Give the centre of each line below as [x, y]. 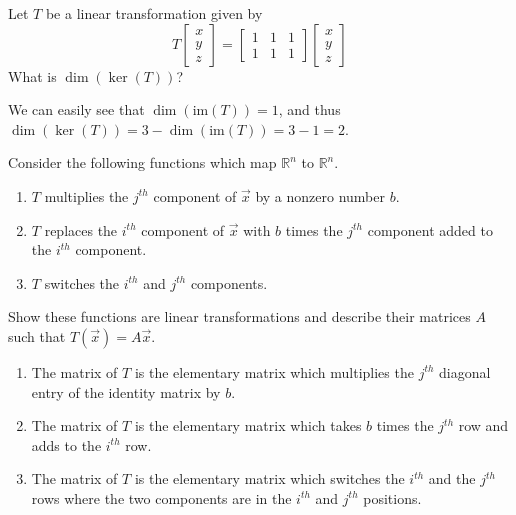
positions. [392, 497]
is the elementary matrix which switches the [269, 478]
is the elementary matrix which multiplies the [274, 371]
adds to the [66, 444]
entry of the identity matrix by [126, 391]
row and [483, 425]
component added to [430, 229]
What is [32, 75]
